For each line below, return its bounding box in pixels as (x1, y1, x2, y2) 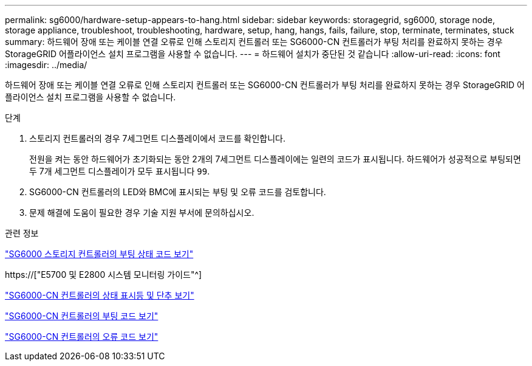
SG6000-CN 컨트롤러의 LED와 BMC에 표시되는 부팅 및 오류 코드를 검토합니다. (29, 187, 326, 197)
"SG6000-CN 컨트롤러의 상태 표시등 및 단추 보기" (5, 290, 194, 300)
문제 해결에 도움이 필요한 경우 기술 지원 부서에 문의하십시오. (29, 207, 254, 218)
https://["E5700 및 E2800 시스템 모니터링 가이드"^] (5, 269, 202, 280)
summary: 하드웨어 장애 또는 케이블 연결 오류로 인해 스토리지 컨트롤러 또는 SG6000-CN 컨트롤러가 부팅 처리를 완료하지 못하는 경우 (5, 36, 503, 47)
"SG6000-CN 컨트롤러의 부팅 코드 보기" (5, 311, 159, 321)
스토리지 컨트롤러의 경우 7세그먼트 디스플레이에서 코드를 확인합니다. (29, 133, 285, 143)
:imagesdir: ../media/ (5, 60, 87, 70)
